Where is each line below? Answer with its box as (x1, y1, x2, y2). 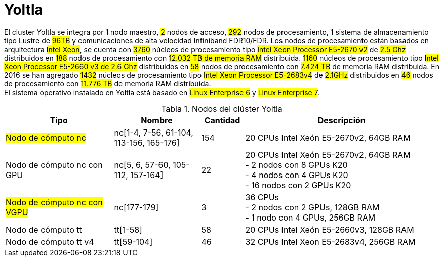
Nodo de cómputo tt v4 (6, 236, 94, 247)
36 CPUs (245, 192, 279, 202)
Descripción (317, 115, 366, 125)
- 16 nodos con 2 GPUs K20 (245, 180, 351, 190)
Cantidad (204, 115, 240, 125)
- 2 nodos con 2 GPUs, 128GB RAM (245, 202, 380, 212)
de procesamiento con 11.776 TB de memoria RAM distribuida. (4, 79, 211, 88)
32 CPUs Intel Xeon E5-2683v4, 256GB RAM (245, 236, 416, 247)
